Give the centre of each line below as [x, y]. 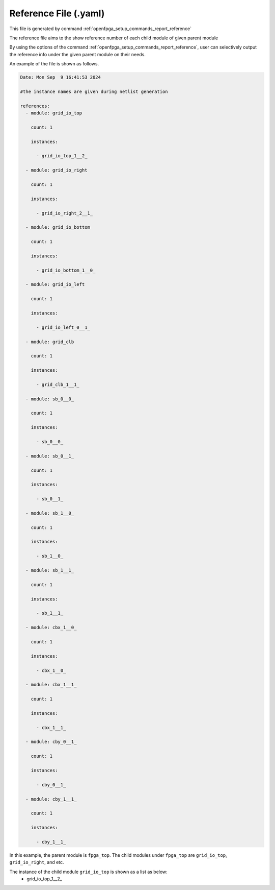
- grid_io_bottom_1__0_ [66, 270]
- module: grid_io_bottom [58, 227]
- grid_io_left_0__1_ [63, 327]
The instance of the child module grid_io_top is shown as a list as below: [88, 872]
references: [35, 106]
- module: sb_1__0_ [50, 513]
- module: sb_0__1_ [50, 456]
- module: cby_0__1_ [51, 742]
